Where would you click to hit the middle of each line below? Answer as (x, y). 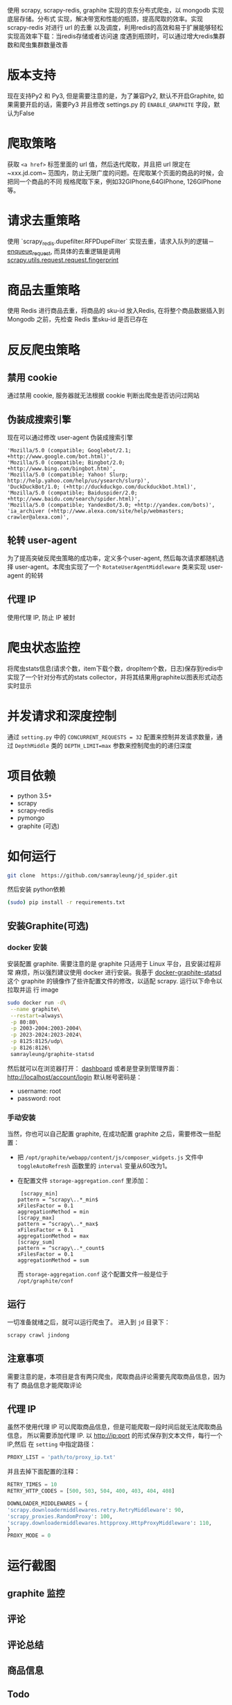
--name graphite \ (35, 1009)
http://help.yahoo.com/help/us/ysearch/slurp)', (79, 481)
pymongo (31, 818)
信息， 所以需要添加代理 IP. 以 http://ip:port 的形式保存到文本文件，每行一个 (115, 1436)
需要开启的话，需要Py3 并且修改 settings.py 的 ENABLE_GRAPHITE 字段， (114, 104)
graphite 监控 (36, 1593)
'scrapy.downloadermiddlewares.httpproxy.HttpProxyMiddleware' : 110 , (110, 1523)
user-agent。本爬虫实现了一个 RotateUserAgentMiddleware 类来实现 (110, 566)
